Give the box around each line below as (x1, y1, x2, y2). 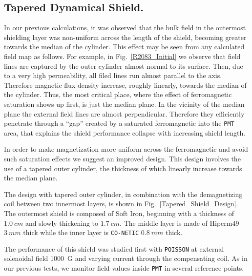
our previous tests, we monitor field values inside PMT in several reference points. (4, 263, 244, 273)
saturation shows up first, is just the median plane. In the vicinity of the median (4, 99, 245, 109)
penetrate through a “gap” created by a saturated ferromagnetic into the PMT (4, 118, 234, 128)
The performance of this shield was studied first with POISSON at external (4, 243, 224, 254)
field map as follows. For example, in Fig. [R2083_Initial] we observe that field (4, 51, 241, 61)
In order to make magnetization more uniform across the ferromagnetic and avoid (4, 144, 248, 154)
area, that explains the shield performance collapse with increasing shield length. (4, 127, 246, 138)
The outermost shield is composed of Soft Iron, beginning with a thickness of (4, 208, 234, 218)
